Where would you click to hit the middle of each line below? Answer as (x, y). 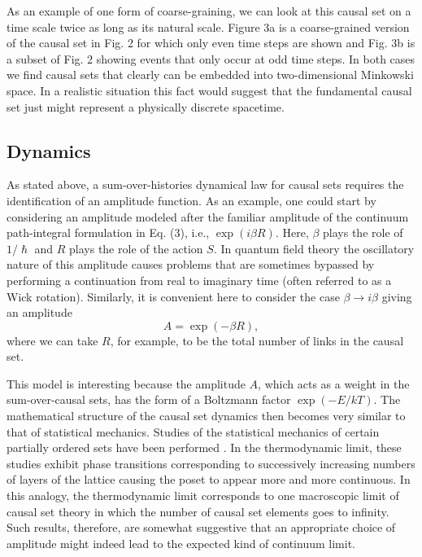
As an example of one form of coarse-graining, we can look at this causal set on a (209, 11)
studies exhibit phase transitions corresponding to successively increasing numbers (211, 463)
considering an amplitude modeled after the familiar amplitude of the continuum (208, 216)
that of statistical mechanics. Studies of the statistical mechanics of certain (193, 431)
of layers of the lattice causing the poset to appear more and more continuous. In (209, 479)
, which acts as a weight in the (334, 383)
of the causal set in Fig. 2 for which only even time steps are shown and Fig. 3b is (211, 43)
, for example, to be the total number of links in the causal (257, 340)
